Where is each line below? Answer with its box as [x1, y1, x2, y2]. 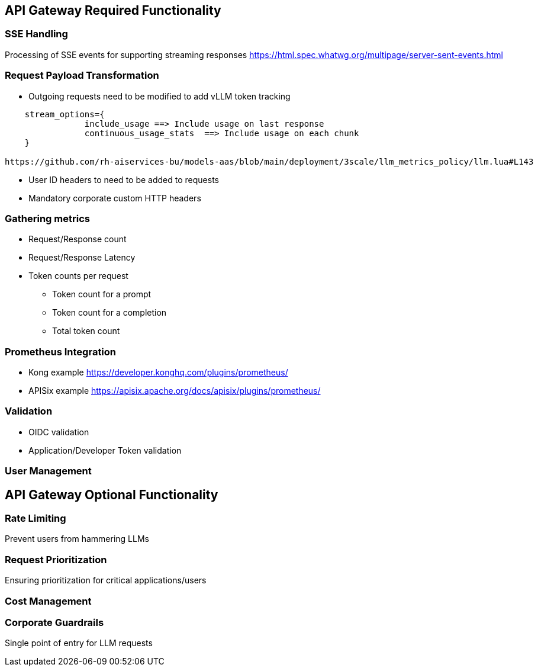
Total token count [52, 326, 120, 336]
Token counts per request [28, 271, 128, 281]
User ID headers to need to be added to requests [28, 174, 219, 185]
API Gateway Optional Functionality [5, 487, 218, 502]
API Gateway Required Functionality [5, 3, 221, 18]
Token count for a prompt [52, 289, 152, 300]
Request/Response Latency [28, 252, 136, 263]
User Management [5, 465, 92, 477]
